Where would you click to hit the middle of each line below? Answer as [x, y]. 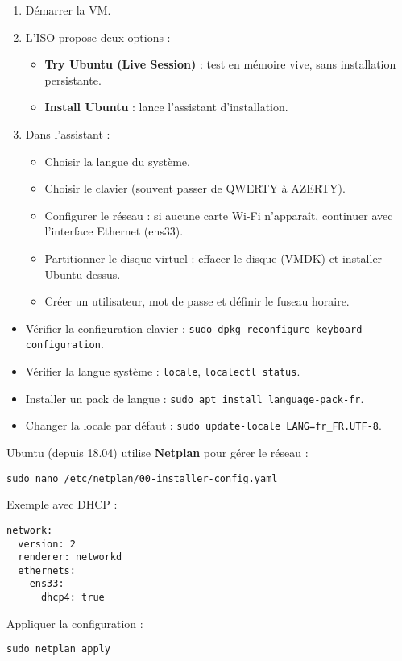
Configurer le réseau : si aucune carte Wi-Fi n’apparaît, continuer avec [219, 215]
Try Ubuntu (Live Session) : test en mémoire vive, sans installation [220, 64]
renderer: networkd [70, 557]
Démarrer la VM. [68, 10]
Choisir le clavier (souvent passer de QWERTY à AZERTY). [195, 188]
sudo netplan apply [58, 649]
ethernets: [47, 570]
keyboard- [342, 329]
